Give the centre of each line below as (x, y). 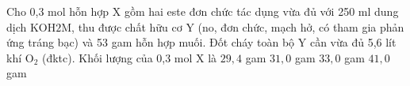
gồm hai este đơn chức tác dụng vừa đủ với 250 (239, 11)
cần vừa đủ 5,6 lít (353, 42)
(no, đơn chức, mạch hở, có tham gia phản (301, 26)
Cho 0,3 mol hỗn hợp (58, 11)
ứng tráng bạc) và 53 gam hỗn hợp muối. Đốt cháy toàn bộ (151, 42)
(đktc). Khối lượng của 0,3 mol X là (129, 57)
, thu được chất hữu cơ (127, 26)
